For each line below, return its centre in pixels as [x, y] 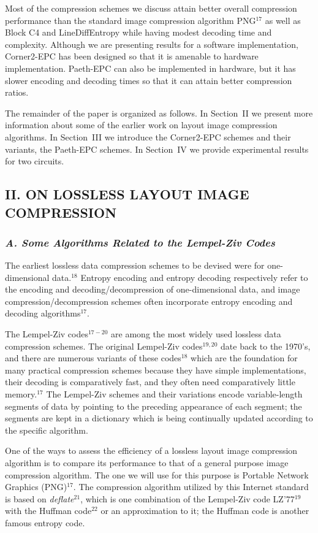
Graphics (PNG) [36, 487]
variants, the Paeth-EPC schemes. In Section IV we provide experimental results [157, 149]
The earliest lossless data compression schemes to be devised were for [135, 265]
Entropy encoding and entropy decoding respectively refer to [194, 277]
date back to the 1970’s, [266, 346]
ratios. [17, 92]
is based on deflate [40, 498]
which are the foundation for [244, 358]
